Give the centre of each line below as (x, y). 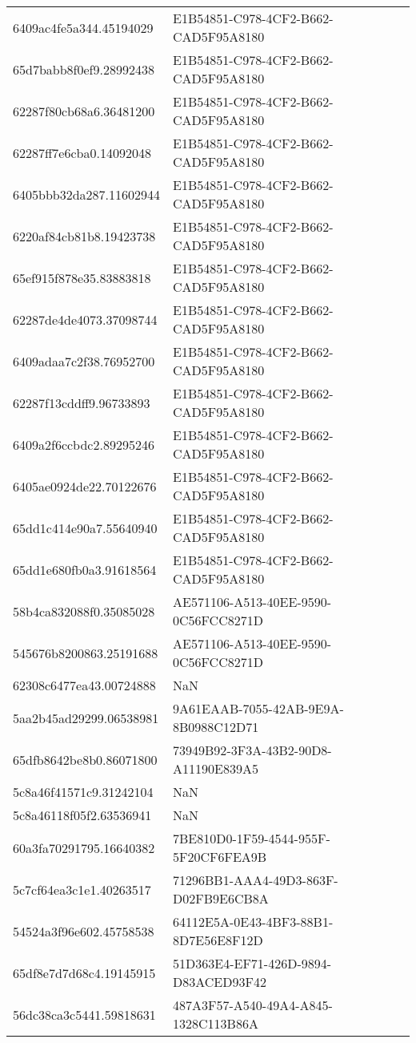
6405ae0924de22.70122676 (85, 486)
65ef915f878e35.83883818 (82, 277)
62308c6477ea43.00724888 (84, 685)
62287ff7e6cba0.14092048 (82, 152)
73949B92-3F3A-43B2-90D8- (252, 750)
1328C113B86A (216, 1023)
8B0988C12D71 (216, 727)
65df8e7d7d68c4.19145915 (84, 972)
